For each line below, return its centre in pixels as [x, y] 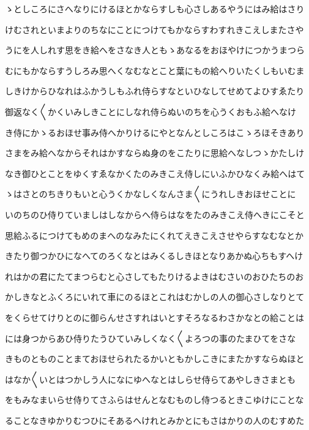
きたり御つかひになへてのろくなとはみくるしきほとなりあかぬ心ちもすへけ [154, 256]
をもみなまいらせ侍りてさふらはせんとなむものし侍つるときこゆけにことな [154, 400]
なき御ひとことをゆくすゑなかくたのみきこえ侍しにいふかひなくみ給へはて [155, 173]
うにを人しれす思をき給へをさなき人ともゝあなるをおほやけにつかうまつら [155, 50]
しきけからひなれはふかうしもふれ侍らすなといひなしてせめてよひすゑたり [155, 91]
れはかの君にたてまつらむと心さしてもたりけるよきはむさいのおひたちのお [154, 276]
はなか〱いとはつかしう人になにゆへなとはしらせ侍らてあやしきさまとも [150, 379]
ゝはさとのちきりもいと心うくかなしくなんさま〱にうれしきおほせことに [151, 194]
